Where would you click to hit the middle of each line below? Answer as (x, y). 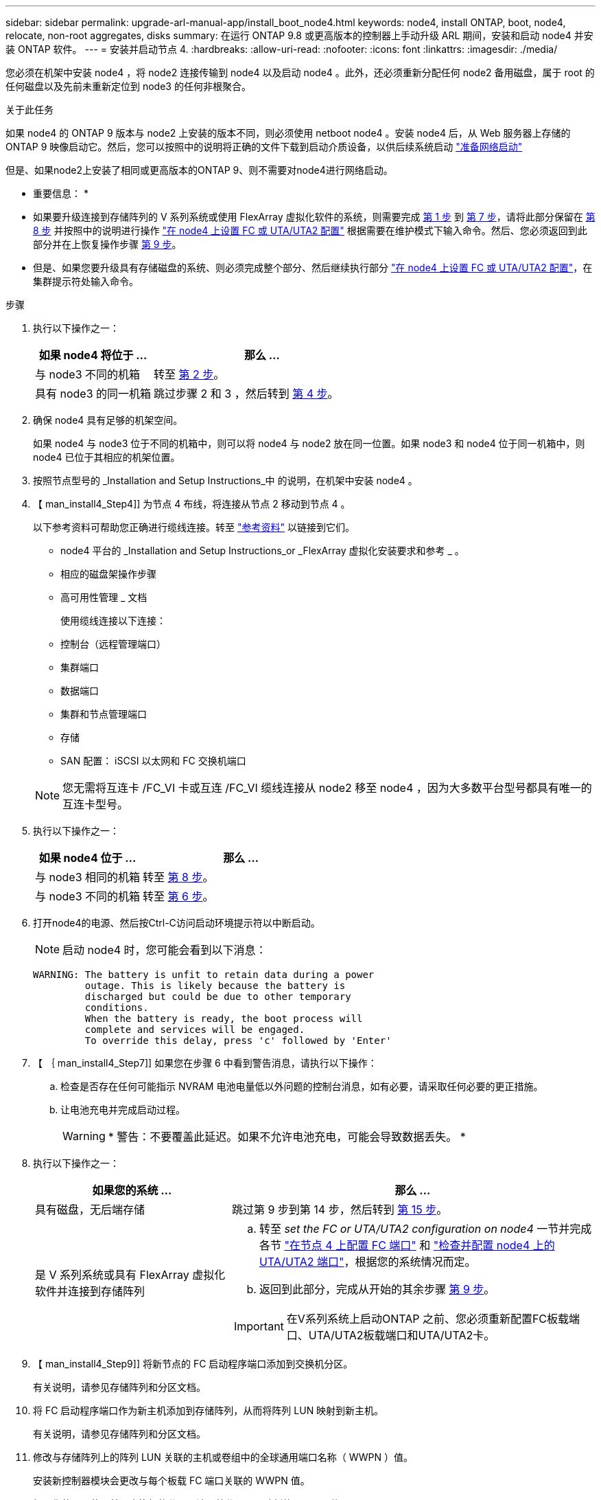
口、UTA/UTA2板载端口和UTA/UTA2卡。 (391, 1335)
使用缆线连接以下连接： (113, 621)
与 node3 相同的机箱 (88, 877)
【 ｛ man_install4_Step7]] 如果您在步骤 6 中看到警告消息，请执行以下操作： (205, 1063)
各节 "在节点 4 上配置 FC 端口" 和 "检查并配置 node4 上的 (407, 1245)
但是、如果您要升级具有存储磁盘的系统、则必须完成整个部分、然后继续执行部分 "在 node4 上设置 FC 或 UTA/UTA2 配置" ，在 (313, 268)
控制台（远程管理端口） (113, 644)
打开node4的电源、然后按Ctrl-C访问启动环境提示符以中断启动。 (177, 923)
